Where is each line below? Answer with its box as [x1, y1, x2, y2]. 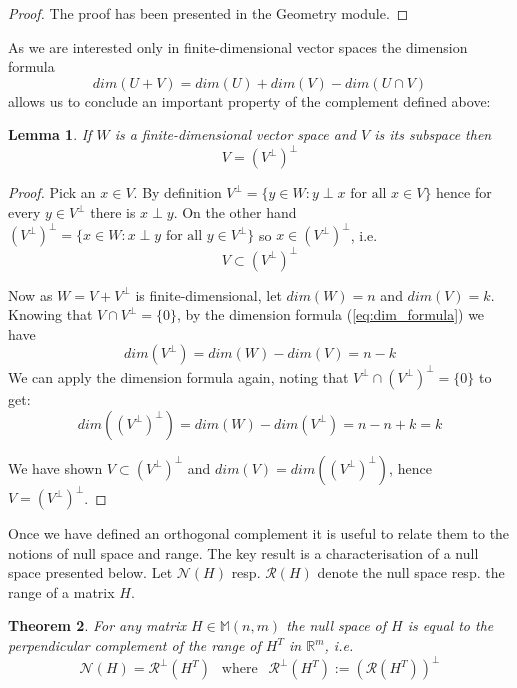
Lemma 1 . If [8, 124, 92, 145]
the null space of [286, 615, 387, 636]
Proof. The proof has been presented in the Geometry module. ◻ [8, 3, 409, 23]
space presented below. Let [8, 562, 173, 583]
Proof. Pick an [8, 182, 96, 203]
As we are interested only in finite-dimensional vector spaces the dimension [8, 36, 468, 57]
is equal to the [407, 615, 494, 636]
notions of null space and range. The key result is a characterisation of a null [8, 542, 479, 563]
